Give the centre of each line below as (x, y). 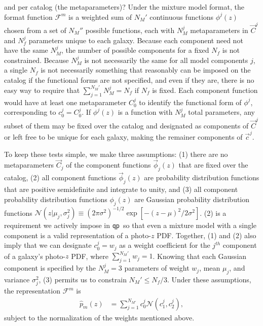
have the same (26, 50)
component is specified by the (50, 268)
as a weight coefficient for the (165, 245)
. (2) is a (213, 213)
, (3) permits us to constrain (83, 279)
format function (28, 17)
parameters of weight (157, 268)
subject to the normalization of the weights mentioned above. (99, 317)
